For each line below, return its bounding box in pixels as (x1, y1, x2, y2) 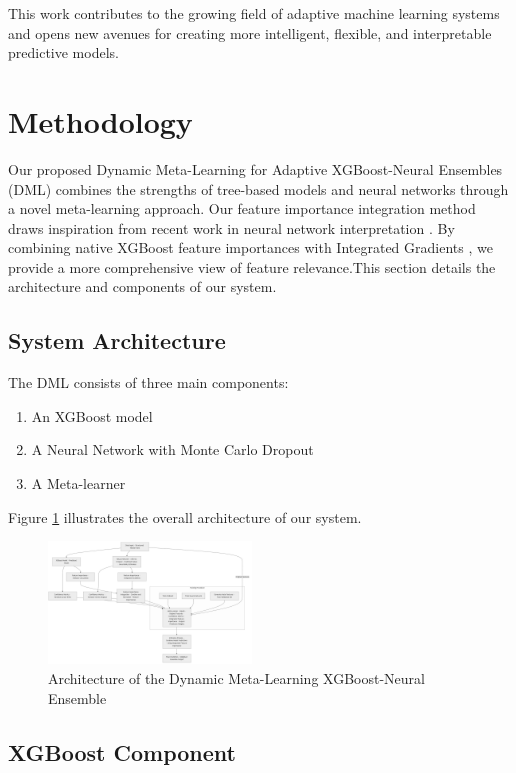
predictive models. (8, 42, 119, 63)
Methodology (8, 100, 193, 141)
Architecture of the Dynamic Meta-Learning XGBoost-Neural (48, 668, 425, 689)
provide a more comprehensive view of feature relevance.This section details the (8, 256, 496, 277)
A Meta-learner (31, 473, 126, 494)
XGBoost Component (8, 736, 236, 767)
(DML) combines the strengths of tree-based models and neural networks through (8, 178, 509, 199)
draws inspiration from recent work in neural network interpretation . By (8, 217, 455, 238)
